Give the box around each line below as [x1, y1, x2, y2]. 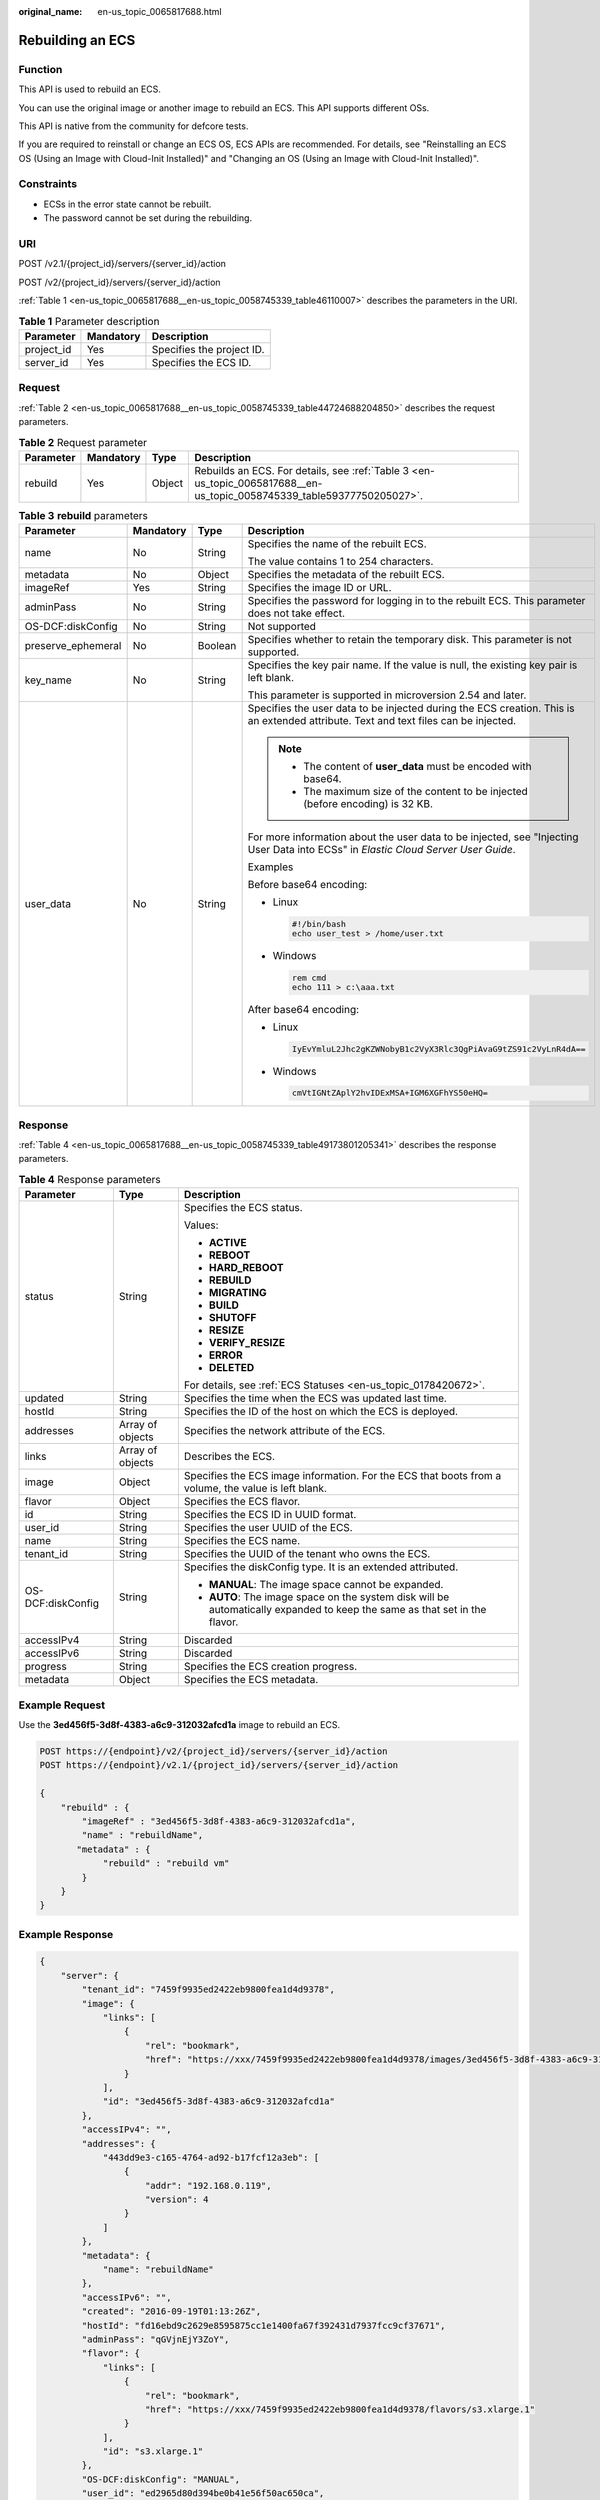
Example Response [18, 1927, 114, 1941]
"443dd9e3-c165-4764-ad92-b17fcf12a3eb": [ [102, 2151, 320, 2163]
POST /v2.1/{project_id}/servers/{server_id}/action [18, 258, 227, 270]
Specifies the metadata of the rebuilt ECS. [247, 568, 445, 582]
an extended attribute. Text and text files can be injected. [247, 714, 517, 728]
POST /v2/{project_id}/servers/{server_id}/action [18, 276, 221, 288]
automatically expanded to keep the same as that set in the [208, 1603, 487, 1617]
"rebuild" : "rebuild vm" [102, 1858, 230, 1869]
